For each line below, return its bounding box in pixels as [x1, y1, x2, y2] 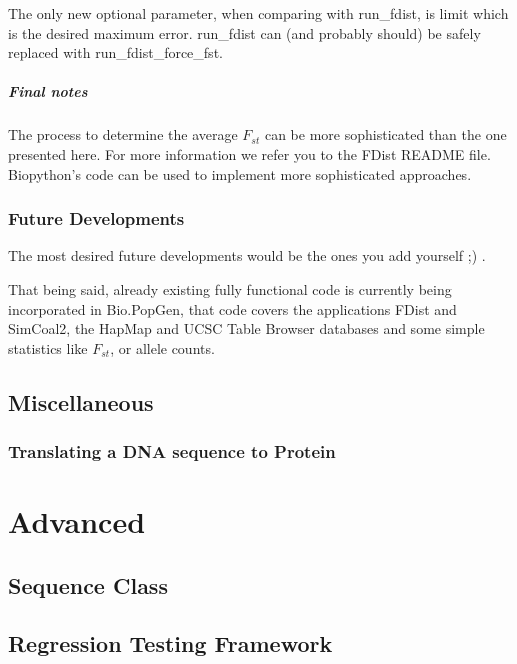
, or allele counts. [110, 337, 215, 358]
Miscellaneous [8, 386, 154, 417]
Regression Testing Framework [8, 628, 333, 659]
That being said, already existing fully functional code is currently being [8, 278, 452, 299]
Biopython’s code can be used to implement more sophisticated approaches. [8, 163, 472, 184]
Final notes [8, 81, 88, 102]
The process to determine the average [8, 124, 238, 145]
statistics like [8, 337, 88, 358]
